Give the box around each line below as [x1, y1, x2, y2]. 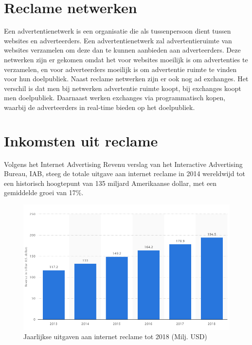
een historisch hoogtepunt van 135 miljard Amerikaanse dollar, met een [4, 178, 217, 188]
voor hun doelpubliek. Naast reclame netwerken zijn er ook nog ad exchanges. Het [4, 73, 249, 84]
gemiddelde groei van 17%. [4, 187, 84, 198]
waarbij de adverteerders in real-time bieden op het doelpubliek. [4, 102, 195, 112]
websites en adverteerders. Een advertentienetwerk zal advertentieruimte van [4, 35, 232, 45]
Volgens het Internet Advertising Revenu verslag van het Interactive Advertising [4, 159, 243, 169]
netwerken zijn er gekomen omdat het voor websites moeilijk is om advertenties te [4, 54, 248, 64]
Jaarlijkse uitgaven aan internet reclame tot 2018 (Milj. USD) [23, 331, 207, 342]
